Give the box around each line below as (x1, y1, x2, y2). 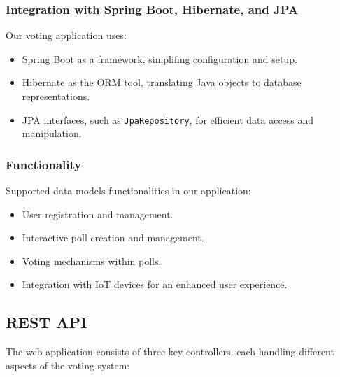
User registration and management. (22, 206, 173, 221)
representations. (22, 89, 90, 103)
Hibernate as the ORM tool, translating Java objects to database (22, 75, 302, 90)
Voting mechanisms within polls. (22, 253, 162, 268)
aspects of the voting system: (6, 357, 130, 372)
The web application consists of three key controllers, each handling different (6, 344, 334, 359)
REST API (6, 311, 87, 333)
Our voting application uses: (6, 28, 127, 43)
